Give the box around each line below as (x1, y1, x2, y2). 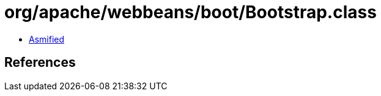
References (4, 55, 76, 70)
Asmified (29, 33, 65, 44)
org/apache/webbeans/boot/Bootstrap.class (4, 2, 377, 22)
